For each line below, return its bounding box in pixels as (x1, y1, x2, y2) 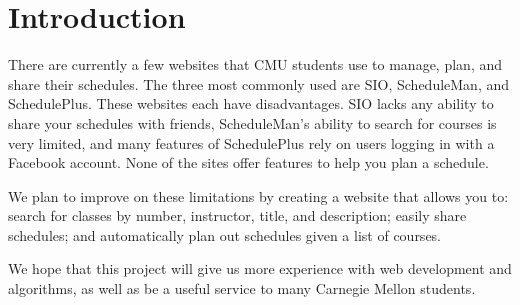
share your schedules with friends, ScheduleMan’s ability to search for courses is (8, 112, 497, 133)
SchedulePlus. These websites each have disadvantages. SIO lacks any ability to (8, 93, 494, 114)
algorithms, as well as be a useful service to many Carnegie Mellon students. (8, 278, 476, 299)
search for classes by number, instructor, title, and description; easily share (8, 205, 467, 226)
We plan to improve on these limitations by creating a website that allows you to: (8, 185, 509, 206)
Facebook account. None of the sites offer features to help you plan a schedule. (8, 152, 489, 173)
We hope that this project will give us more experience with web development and (8, 258, 512, 279)
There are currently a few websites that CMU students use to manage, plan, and (8, 54, 503, 75)
